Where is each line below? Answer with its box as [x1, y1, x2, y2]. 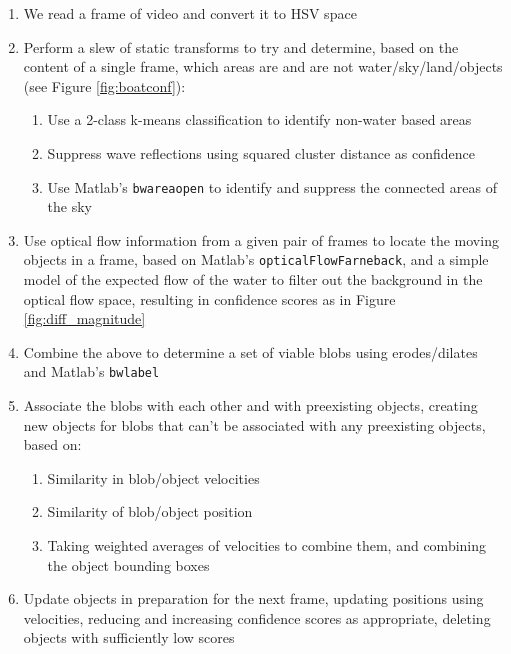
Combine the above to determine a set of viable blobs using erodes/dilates [23, 341, 478, 362]
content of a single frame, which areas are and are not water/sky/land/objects [23, 56, 503, 77]
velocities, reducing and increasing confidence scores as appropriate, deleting [23, 607, 491, 628]
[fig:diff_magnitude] [23, 308, 146, 329]
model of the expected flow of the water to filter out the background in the [23, 269, 483, 290]
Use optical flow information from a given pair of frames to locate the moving [23, 229, 499, 250]
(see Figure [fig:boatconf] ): [23, 75, 186, 96]
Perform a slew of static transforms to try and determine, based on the [23, 36, 459, 57]
